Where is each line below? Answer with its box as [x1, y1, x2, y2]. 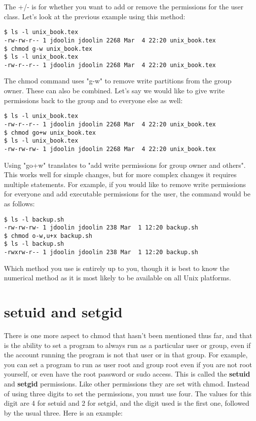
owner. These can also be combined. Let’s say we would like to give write [4, 85, 225, 96]
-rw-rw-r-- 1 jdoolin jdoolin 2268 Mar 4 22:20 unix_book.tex [4, 37, 216, 44]
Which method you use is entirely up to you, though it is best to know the [4, 263, 229, 273]
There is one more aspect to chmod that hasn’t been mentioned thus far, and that [4, 330, 253, 341]
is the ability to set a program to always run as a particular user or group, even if [4, 340, 251, 350]
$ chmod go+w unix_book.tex [4, 129, 96, 136]
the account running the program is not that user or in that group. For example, [4, 349, 248, 360]
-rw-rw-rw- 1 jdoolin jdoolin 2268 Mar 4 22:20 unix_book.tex [4, 145, 216, 153]
